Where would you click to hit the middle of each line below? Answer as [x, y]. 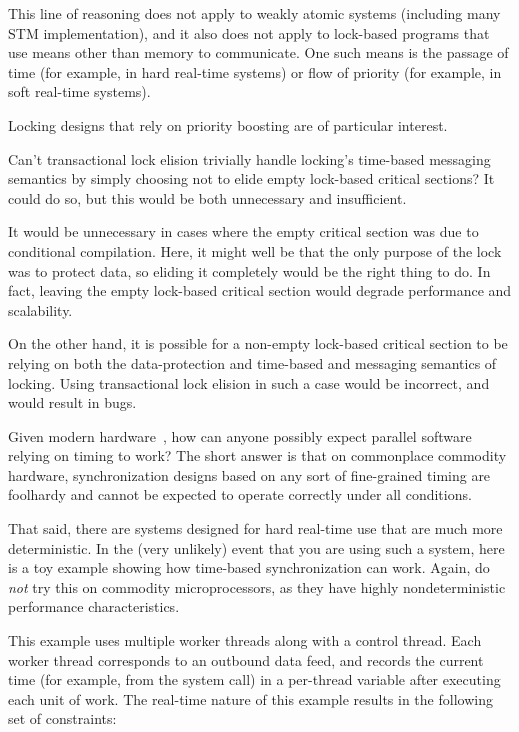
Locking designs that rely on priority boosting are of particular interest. [228, 124]
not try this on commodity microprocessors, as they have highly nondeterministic [257, 586]
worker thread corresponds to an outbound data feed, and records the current [246, 659]
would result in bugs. [72, 402]
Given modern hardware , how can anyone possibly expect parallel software [240, 435]
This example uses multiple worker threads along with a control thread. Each [245, 640]
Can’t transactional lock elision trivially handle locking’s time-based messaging [249, 158]
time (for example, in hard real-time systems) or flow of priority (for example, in [255, 71]
